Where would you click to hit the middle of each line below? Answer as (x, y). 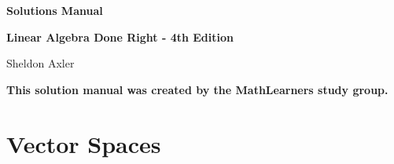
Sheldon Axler (41, 63)
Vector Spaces (84, 143)
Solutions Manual (55, 10)
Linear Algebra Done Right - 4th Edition (120, 36)
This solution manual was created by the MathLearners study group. (197, 89)
